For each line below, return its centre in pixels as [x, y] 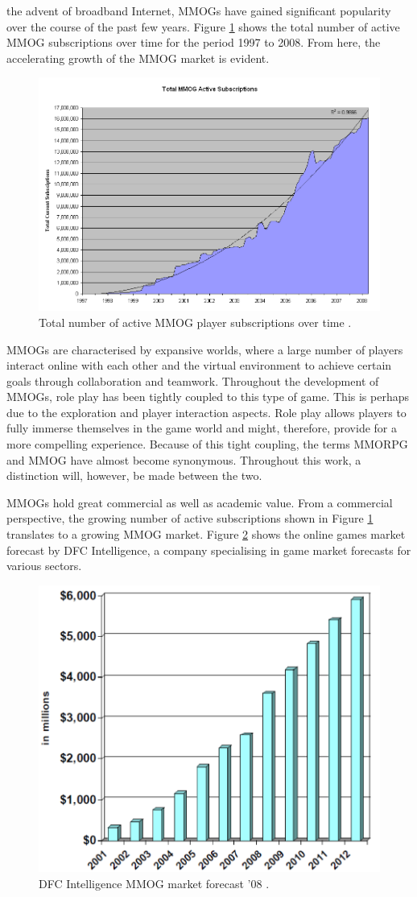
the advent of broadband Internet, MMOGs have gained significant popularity [199, 10]
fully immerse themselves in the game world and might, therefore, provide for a [202, 428]
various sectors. [44, 566]
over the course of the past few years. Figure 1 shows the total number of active [203, 26]
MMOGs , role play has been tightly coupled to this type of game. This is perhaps [208, 397]
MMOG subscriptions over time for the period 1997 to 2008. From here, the [194, 42]
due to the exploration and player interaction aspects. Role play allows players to [206, 412]
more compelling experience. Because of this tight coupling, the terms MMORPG [207, 444]
